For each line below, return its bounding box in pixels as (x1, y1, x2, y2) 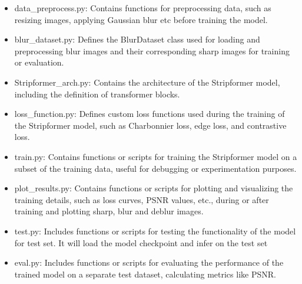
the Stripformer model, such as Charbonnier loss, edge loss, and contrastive (14, 119, 287, 131)
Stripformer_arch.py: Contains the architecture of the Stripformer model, (14, 76, 280, 88)
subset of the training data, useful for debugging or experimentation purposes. (14, 162, 297, 174)
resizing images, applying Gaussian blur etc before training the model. (14, 13, 268, 25)
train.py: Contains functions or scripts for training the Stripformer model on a (14, 150, 297, 162)
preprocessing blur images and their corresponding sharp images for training (14, 44, 290, 57)
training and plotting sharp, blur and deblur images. (14, 205, 204, 217)
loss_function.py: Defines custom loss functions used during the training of (14, 107, 285, 120)
